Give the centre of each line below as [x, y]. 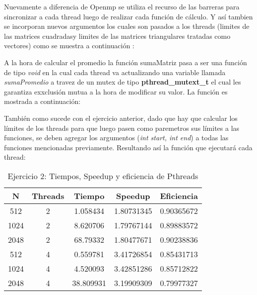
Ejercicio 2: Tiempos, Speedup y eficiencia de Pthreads [103, 176]
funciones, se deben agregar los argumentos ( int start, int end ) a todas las [116, 138]
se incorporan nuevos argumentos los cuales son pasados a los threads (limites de [127, 26]
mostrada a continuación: [42, 101]
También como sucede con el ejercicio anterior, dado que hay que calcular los [121, 118]
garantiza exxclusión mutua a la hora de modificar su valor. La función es [116, 91]
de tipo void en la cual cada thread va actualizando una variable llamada [115, 72]
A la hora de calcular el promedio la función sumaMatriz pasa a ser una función [126, 62]
